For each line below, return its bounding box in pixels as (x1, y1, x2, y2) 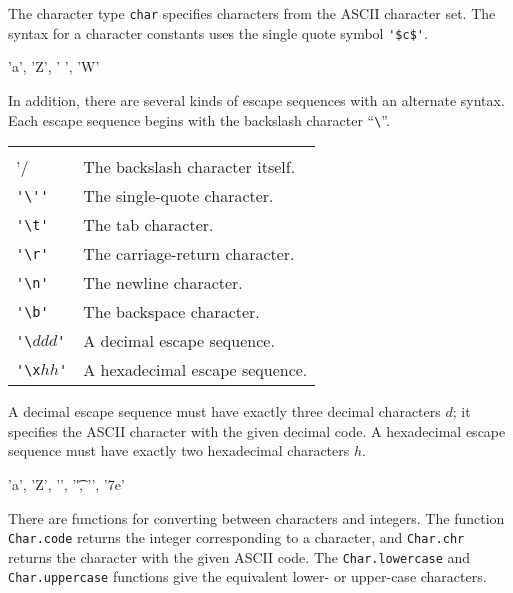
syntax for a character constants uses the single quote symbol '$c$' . (8, 22, 428, 43)
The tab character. (83, 213, 214, 237)
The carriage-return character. (83, 242, 295, 266)
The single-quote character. (83, 184, 274, 208)
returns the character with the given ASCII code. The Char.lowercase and (8, 546, 471, 567)
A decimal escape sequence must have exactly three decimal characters (8, 401, 441, 422)
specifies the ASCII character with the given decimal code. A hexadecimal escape (8, 420, 506, 441)
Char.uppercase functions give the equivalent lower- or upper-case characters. (8, 566, 487, 587)
